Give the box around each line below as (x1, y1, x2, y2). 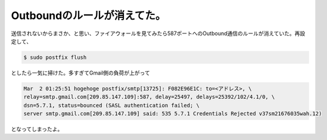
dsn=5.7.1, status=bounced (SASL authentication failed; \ (23, 102, 200, 108)
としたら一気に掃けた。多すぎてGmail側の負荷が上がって (11, 69, 150, 76)
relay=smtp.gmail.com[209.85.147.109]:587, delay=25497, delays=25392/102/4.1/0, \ (23, 94, 275, 101)
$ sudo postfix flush (23, 54, 87, 61)
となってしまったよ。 (11, 126, 63, 133)
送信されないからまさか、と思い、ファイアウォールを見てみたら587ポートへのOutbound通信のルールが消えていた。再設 (11, 30, 306, 37)
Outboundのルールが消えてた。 (11, 9, 166, 22)
